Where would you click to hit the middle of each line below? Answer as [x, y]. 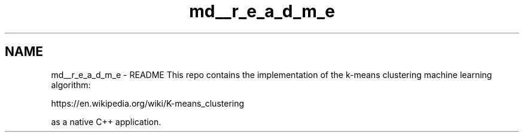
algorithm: [71, 85]
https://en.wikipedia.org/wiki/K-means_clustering [148, 103]
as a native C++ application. [106, 122]
